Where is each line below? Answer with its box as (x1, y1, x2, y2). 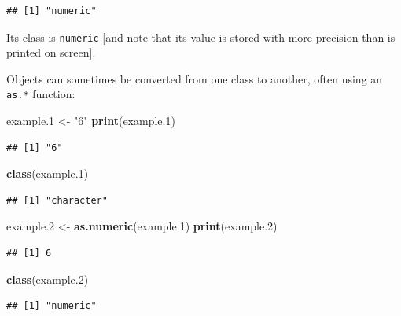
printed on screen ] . (6, 44, 96, 61)
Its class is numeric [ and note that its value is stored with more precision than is (6, 28, 395, 45)
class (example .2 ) (6, 270, 89, 287)
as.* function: (6, 86, 75, 102)
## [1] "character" (6, 194, 108, 206)
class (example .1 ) (6, 165, 89, 182)
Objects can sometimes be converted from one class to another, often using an (6, 70, 383, 86)
